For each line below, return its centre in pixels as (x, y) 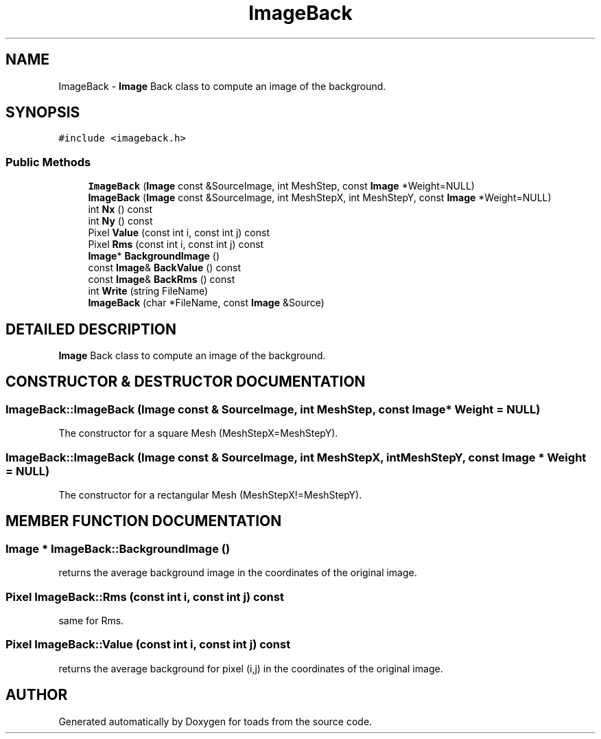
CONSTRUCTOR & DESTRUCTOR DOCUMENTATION (186, 382)
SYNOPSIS (43, 113)
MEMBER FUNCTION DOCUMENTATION (144, 521)
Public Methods (48, 162)
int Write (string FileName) (148, 291)
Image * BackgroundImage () (154, 256)
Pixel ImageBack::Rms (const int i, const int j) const (145, 596)
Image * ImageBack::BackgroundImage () (118, 548)
